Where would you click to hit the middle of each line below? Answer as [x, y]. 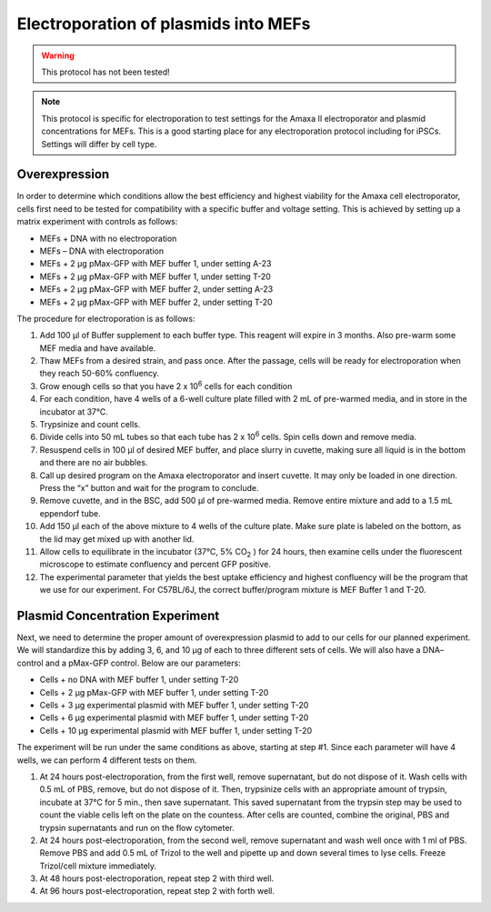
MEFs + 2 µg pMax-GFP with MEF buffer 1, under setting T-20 [155, 276]
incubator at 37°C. [74, 411]
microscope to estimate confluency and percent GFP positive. [155, 565]
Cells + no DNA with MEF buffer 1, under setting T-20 [139, 680]
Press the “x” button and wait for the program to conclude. [149, 488]
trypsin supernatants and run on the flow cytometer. [137, 827]
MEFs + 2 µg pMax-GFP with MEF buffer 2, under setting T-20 [156, 302]
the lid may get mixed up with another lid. [117, 539]
